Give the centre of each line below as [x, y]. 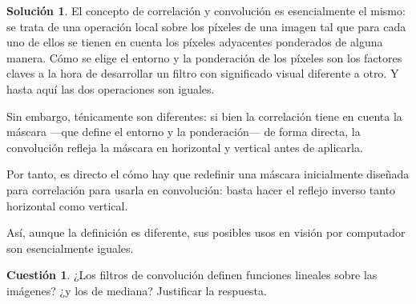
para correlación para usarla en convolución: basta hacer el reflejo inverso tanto [201, 189]
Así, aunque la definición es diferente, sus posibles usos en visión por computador [206, 232]
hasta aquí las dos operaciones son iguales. [111, 88]
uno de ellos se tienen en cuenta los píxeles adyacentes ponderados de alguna [195, 42]
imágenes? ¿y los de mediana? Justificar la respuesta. [137, 290]
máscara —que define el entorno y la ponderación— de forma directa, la [184, 132]
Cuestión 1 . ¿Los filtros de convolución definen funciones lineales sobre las [192, 275]
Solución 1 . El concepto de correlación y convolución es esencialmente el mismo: [206, 10]
